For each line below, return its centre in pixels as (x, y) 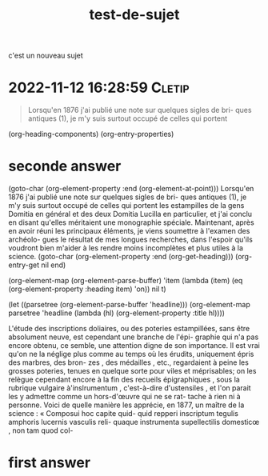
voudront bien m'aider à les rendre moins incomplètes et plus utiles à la (126, 248)
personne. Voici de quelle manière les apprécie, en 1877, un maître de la (126, 405)
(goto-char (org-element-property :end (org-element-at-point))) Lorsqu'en (131, 189)
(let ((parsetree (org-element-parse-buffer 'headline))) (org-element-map (129, 305)
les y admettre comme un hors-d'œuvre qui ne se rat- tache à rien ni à (125, 397)
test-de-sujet (134, 15)
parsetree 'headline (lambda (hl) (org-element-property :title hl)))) (117, 313)
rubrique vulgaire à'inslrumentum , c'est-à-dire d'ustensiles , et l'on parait (130, 388)
